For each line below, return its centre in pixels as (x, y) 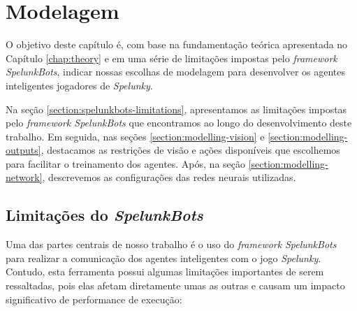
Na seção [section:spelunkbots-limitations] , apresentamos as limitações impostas (176, 109)
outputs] (23, 150)
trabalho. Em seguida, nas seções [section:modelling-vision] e (135, 136)
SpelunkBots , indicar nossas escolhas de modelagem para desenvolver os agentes (176, 72)
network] (24, 177)
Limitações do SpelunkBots (104, 215)
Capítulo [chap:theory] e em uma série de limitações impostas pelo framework (172, 58)
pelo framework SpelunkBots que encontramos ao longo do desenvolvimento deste (179, 123)
